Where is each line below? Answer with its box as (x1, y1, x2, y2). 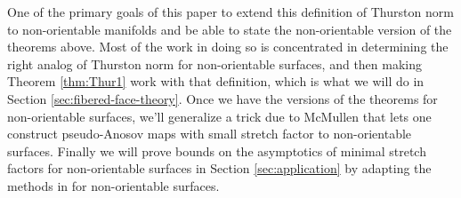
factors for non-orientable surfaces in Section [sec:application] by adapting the (7, 159, 432, 178)
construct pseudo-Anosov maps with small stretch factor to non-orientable (7, 124, 412, 143)
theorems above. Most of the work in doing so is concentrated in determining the (7, 37, 449, 56)
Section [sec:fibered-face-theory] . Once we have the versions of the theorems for (7, 89, 438, 107)
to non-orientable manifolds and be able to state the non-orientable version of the (7, 20, 452, 38)
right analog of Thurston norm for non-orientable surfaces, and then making (7, 54, 423, 73)
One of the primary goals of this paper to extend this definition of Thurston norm (7, 3, 454, 20)
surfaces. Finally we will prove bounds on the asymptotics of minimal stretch (7, 141, 426, 160)
